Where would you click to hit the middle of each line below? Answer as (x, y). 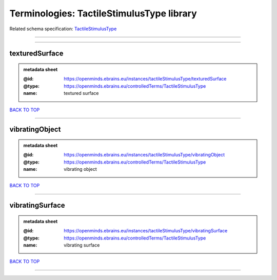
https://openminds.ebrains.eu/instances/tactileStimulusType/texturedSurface (145, 79)
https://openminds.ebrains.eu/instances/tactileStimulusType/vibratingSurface (146, 231)
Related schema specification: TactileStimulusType (63, 29)
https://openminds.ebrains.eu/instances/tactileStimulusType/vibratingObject (144, 155)
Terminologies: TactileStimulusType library (103, 13)
